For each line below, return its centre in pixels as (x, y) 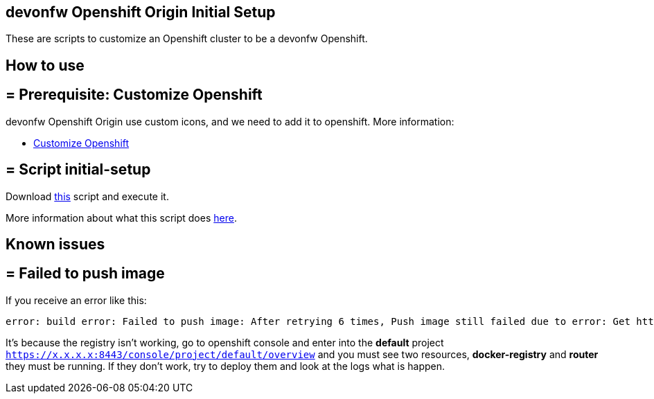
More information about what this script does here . (121, 218)
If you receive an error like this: (76, 300)
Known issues (55, 244)
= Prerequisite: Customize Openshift (134, 95)
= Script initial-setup (78, 170)
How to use (45, 65)
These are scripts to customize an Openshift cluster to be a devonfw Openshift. (187, 39)
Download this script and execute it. (87, 196)
